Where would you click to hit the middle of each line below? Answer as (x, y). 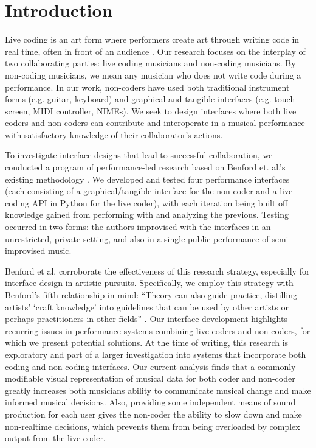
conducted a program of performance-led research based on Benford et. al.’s (145, 167)
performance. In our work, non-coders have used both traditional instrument (147, 87)
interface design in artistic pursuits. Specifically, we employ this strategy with (149, 283)
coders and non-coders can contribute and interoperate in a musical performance (155, 123)
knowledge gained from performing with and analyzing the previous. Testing (147, 215)
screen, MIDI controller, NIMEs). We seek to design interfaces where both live (151, 110)
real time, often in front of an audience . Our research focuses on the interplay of (155, 51)
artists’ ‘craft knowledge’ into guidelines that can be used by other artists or (147, 306)
